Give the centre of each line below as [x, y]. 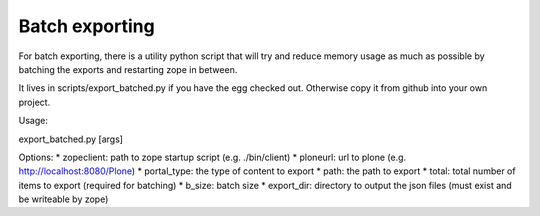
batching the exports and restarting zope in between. [128, 69]
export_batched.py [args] [71, 139]
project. [34, 102]
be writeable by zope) [63, 199]
